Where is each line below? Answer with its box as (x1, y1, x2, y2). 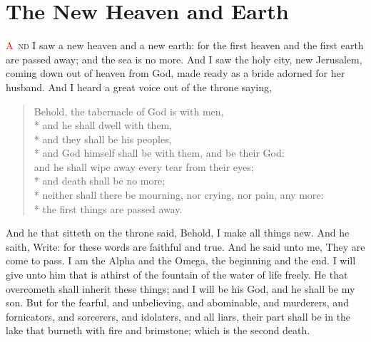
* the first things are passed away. (34, 201, 183, 216)
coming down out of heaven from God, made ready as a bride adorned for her (6, 66, 345, 81)
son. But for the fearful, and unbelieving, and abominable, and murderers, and (6, 295, 349, 310)
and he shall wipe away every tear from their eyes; (34, 159, 254, 174)
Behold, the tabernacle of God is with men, (34, 103, 224, 118)
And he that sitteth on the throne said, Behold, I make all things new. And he (6, 225, 350, 240)
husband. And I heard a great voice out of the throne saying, (6, 79, 272, 94)
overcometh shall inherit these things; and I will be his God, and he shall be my (6, 281, 355, 296)
